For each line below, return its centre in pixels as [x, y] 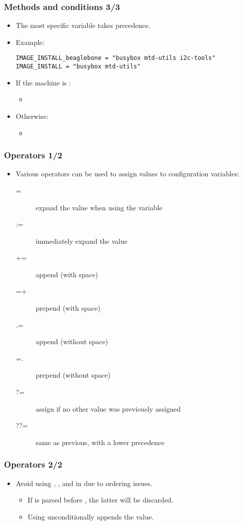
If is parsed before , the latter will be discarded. [101, 500]
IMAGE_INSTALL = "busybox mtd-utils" [78, 67]
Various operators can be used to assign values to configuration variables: [127, 174]
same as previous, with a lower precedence [100, 442]
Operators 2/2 [33, 464]
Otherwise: [32, 116]
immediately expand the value [81, 241]
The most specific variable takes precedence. [83, 25]
